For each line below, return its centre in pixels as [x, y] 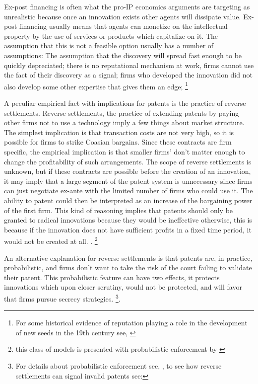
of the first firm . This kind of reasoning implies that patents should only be [119, 210]
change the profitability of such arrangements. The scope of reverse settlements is [128, 161]
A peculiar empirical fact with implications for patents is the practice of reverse [125, 103]
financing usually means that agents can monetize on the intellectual [123, 26]
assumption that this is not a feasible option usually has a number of [109, 45]
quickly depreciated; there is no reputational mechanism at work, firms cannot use [129, 65]
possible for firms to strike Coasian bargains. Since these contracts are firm [118, 142]
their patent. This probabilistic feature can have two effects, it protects [112, 277]
